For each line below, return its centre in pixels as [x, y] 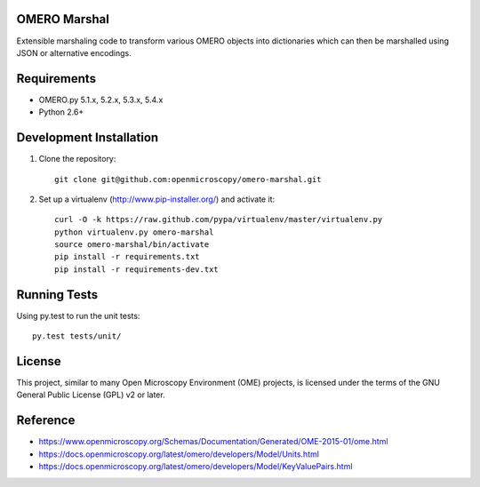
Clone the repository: [77, 159]
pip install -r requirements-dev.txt [137, 269]
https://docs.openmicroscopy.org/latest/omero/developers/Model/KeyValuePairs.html [196, 467]
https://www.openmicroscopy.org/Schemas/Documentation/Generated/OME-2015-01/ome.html [213, 442]
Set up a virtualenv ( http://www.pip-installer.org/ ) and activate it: [157, 199]
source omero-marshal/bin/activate [132, 245]
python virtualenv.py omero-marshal [134, 232]
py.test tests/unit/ [77, 336]
